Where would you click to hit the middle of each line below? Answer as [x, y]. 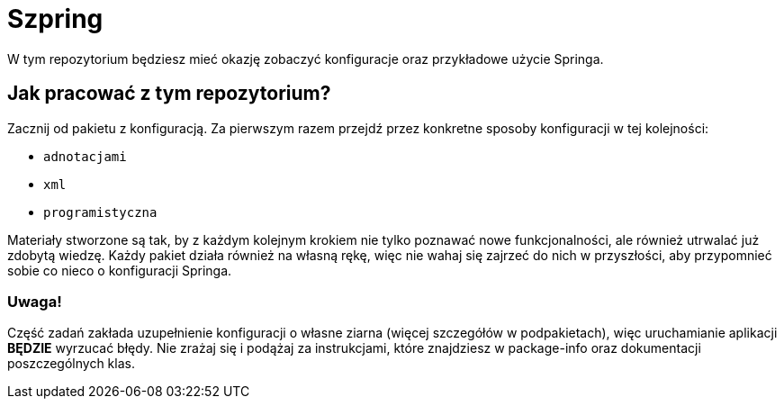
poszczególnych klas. [71, 364]
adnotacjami [85, 156]
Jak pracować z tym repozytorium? [169, 94]
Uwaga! [35, 301]
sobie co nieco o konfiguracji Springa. [120, 270]
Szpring [55, 19]
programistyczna [100, 212]
